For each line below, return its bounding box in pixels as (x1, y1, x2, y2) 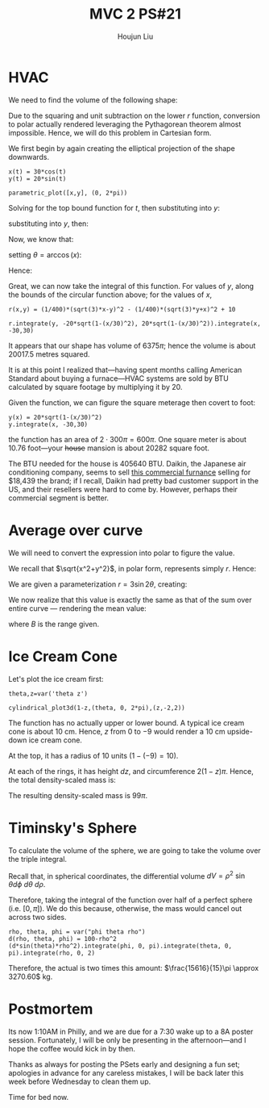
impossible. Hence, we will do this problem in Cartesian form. (8, 128, 212, 137)
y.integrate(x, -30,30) (8, 420, 89, 429)
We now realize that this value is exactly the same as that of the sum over (8, 595, 252, 604)
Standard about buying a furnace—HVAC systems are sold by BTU (8, 373, 230, 383)
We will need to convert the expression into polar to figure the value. (8, 548, 235, 558)
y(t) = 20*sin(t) (8, 174, 67, 182)
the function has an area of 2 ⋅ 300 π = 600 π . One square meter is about (8, 434, 247, 444)
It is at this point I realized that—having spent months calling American (8, 365, 242, 374)
